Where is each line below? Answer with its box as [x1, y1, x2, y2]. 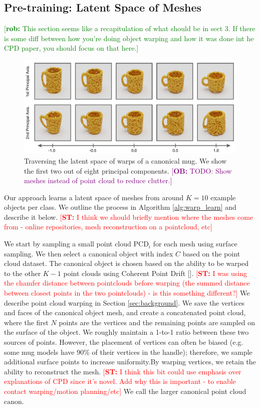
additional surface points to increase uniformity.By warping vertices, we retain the [4, 356, 256, 367]
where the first [4, 317, 49, 327]
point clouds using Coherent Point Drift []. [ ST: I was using [63, 267, 247, 278]
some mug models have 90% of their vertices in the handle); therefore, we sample [4, 346, 252, 357]
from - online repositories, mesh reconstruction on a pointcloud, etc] [4, 221, 212, 232]
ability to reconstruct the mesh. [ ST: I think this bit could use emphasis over [4, 366, 241, 376]
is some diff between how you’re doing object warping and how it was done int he [4, 33, 254, 43]
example [210, 192, 236, 202]
